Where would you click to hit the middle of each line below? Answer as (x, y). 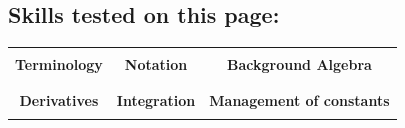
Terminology (59, 64)
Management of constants (299, 99)
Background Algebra (299, 64)
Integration (156, 99)
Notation (156, 64)
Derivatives (59, 99)
